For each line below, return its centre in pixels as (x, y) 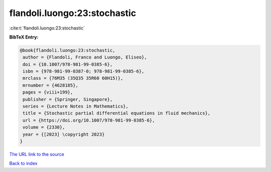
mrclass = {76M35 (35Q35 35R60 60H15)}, (73, 78)
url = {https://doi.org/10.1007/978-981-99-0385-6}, (89, 120)
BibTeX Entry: (24, 37)
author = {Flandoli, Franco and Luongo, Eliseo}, (85, 57)
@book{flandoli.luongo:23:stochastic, (67, 50)
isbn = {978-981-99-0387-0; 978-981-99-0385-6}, (84, 71)
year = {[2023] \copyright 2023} (64, 134)
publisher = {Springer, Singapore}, (68, 99)
